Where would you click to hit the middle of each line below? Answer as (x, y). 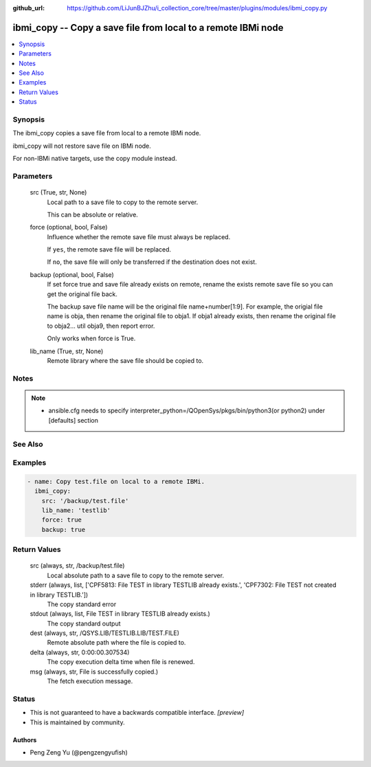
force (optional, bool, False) (69, 227)
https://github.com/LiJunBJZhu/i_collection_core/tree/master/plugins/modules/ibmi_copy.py (197, 8)
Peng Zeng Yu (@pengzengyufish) (79, 752)
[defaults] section (74, 420)
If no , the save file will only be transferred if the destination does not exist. (152, 262)
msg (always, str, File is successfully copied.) (94, 671)
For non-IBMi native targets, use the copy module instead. (95, 159)
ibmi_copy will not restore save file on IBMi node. (82, 146)
